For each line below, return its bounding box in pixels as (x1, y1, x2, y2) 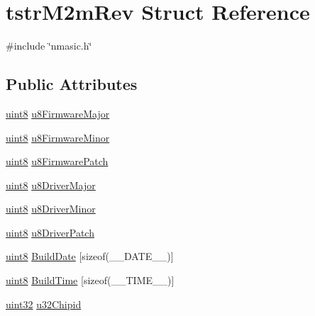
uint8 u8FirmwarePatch (6, 154, 109, 169)
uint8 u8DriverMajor (6, 177, 96, 192)
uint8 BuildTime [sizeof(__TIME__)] (6, 273, 175, 288)
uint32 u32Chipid (6, 296, 82, 311)
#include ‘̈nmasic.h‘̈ (6, 38, 92, 53)
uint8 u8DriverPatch (6, 225, 94, 239)
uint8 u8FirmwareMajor (6, 106, 110, 120)
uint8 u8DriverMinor (6, 201, 96, 216)
